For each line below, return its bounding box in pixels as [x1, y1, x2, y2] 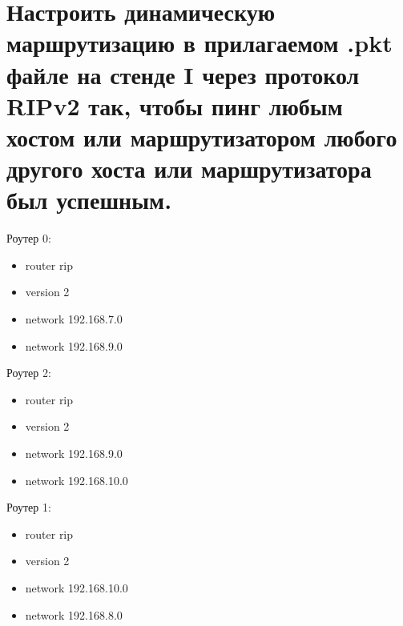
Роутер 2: [6, 364, 51, 381]
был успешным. [6, 183, 172, 216]
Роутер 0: [6, 230, 51, 247]
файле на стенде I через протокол [6, 58, 360, 90]
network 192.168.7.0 [25, 311, 123, 327]
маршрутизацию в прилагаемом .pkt [6, 26, 393, 59]
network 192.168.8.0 [25, 606, 123, 623]
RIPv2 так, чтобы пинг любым [6, 89, 343, 122]
